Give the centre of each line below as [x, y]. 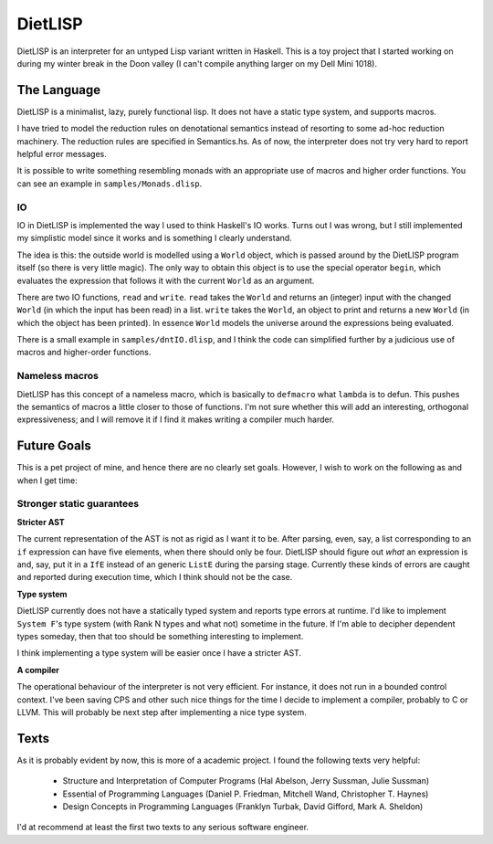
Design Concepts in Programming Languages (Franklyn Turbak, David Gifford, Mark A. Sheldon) [243, 806]
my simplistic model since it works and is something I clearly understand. [154, 238]
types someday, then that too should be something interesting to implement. [160, 636]
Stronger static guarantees [78, 504]
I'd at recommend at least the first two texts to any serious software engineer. [163, 828]
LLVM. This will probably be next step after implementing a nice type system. [162, 712]
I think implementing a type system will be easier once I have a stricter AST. [159, 653]
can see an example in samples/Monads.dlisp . [110, 184]
